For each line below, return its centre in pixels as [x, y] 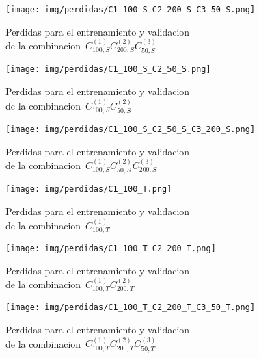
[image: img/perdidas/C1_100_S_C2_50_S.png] [108, 69]
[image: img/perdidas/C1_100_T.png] [89, 189]
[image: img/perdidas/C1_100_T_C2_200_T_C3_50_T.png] [131, 308]
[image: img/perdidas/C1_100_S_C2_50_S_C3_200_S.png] [131, 129]
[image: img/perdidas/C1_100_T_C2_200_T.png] [111, 248]
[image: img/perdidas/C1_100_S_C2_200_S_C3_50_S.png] [131, 10]
